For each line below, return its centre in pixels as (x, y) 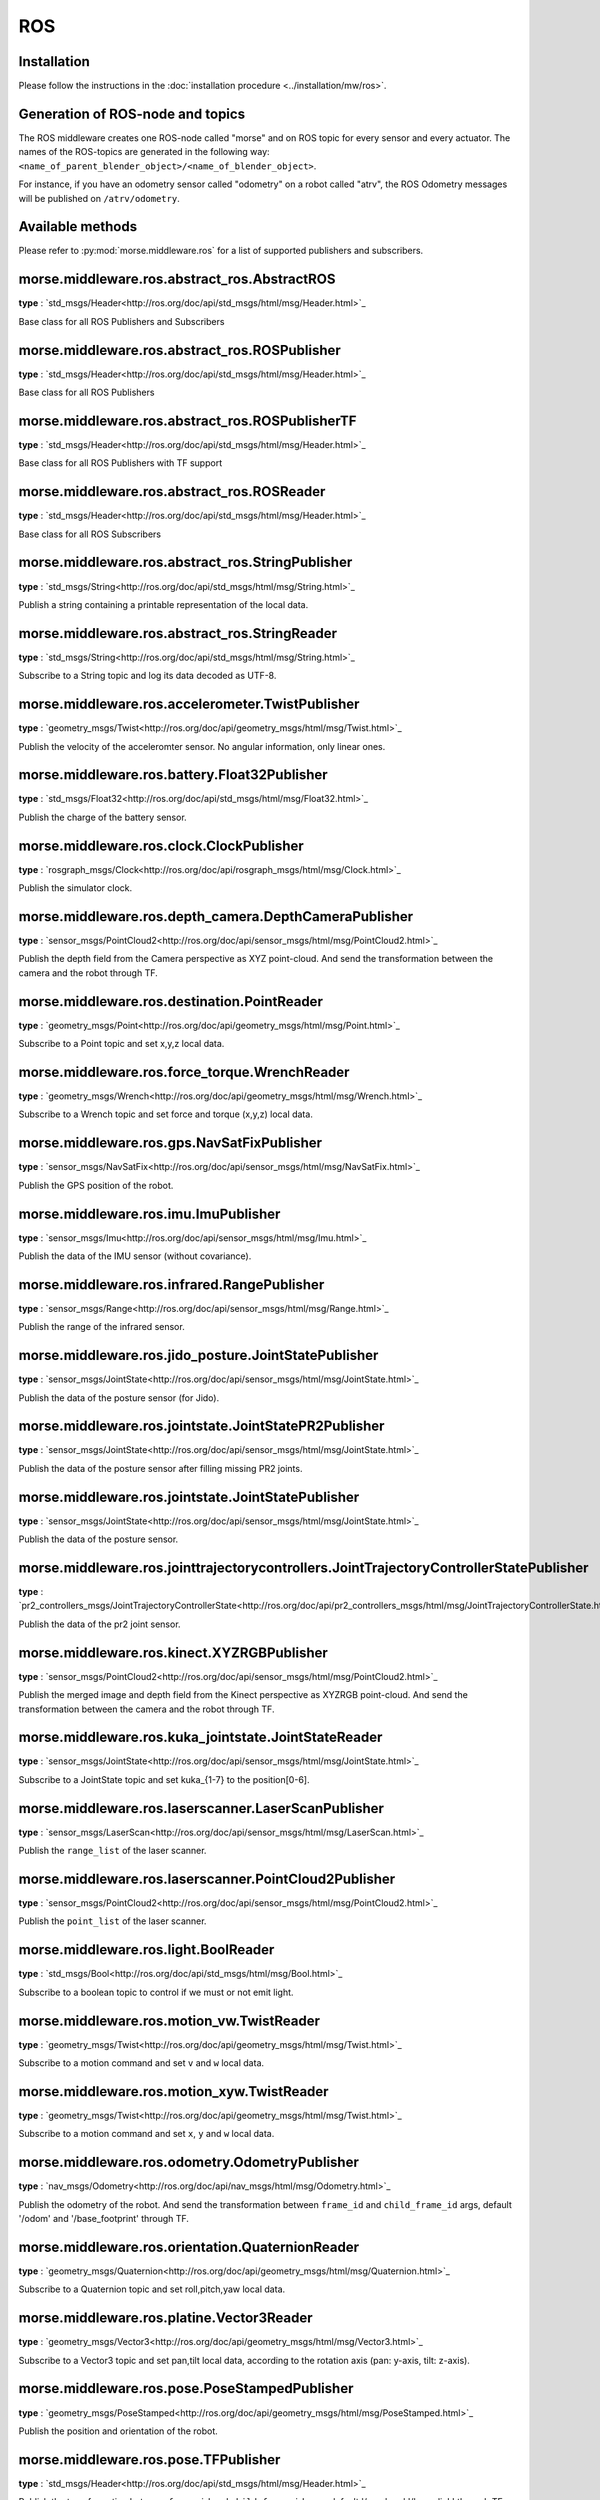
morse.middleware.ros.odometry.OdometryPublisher (188, 2162)
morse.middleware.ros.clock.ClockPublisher (161, 845)
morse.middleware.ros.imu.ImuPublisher (149, 1213)
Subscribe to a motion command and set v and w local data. (141, 2063)
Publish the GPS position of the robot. (96, 1185)
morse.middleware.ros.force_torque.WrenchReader (184, 1071)
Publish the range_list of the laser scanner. (112, 1851)
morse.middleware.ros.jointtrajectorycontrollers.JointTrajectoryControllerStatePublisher (303, 1567)
